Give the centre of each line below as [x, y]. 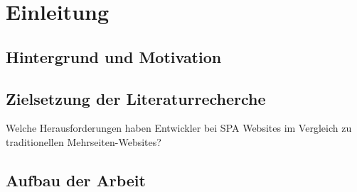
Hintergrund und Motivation [114, 56]
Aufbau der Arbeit [76, 180]
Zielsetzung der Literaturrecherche [136, 98]
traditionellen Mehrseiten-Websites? [84, 141]
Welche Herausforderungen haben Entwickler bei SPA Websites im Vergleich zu [179, 128]
